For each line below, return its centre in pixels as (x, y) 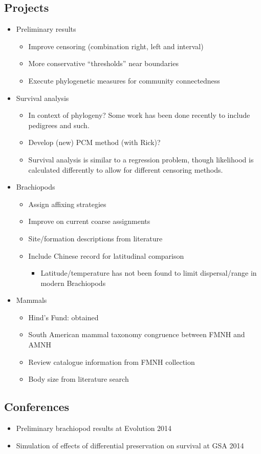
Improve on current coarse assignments (89, 221)
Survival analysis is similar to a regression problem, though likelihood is (141, 159)
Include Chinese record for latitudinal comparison (106, 255)
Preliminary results (46, 29)
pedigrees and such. (59, 125)
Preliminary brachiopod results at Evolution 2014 (94, 428)
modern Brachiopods (73, 283)
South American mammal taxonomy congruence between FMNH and (137, 334)
